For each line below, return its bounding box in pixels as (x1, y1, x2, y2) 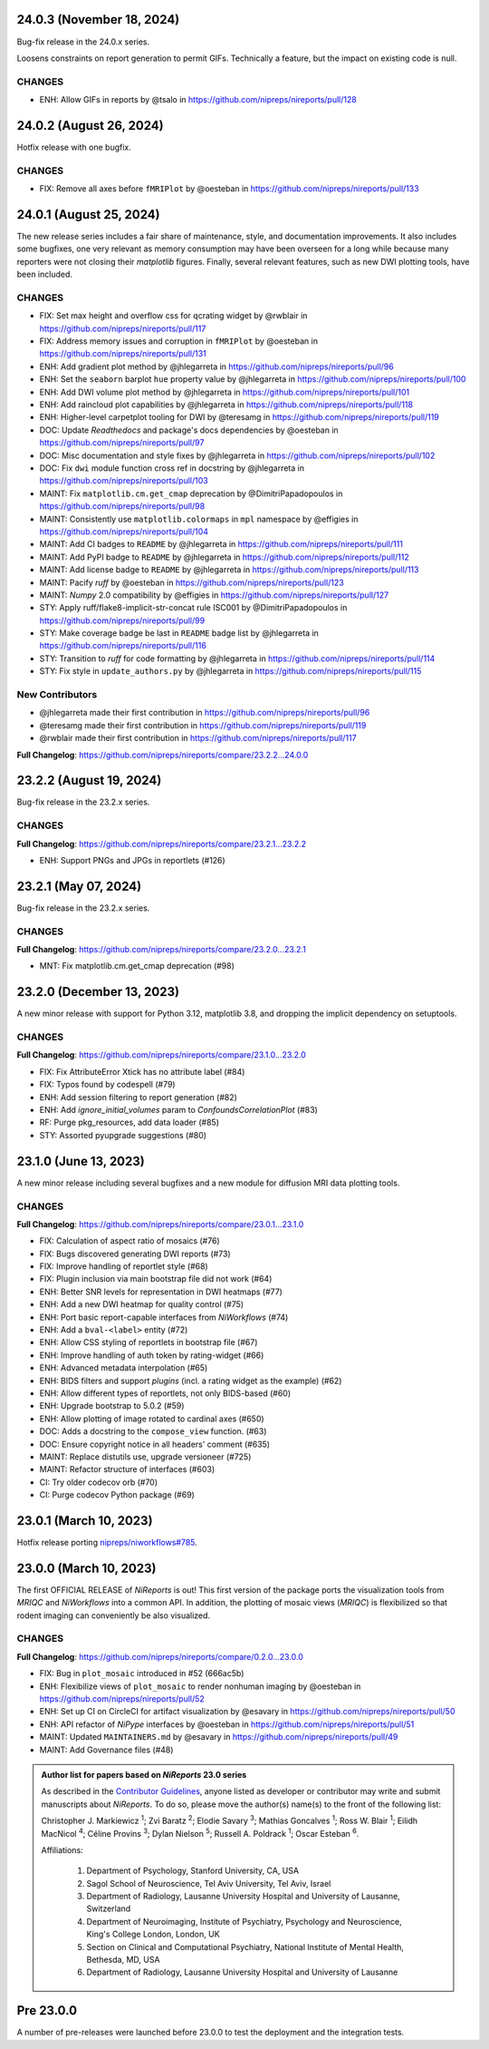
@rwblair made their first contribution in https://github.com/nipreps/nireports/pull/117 (39, 733, 357, 744)
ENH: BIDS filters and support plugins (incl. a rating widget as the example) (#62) (39, 1375, 342, 1386)
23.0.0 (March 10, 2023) (16, 1560, 157, 1576)
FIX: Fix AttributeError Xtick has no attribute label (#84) (39, 1066, 245, 1077)
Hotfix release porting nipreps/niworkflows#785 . (16, 1537, 198, 1547)
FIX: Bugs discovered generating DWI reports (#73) (39, 1248, 231, 1259)
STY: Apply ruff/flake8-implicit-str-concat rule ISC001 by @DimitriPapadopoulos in (39, 602, 348, 613)
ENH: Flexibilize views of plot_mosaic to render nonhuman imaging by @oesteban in (39, 1681, 361, 1692)
